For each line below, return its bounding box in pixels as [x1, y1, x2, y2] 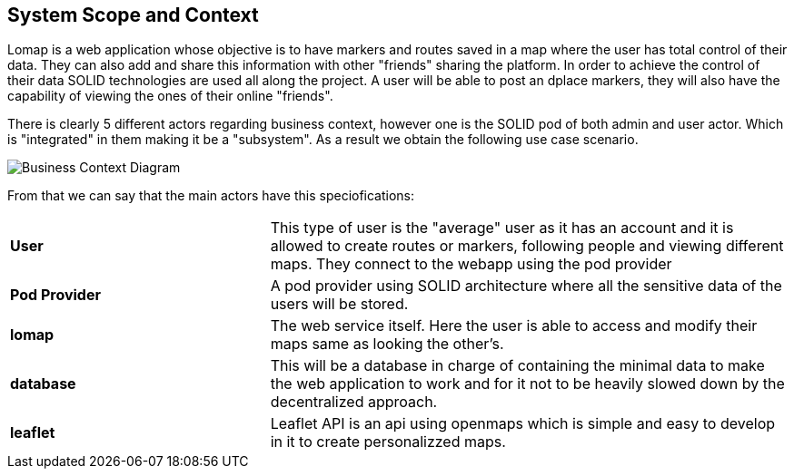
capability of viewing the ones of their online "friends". [7, 88, 333, 104]
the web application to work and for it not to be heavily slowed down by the [270, 374, 785, 393]
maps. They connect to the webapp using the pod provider [270, 255, 672, 274]
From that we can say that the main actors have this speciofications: [7, 188, 415, 204]
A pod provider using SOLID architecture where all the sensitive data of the [270, 277, 782, 296]
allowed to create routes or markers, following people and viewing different [270, 237, 784, 256]
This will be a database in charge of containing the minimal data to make [270, 356, 765, 375]
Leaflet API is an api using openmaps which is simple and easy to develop [270, 414, 776, 433]
